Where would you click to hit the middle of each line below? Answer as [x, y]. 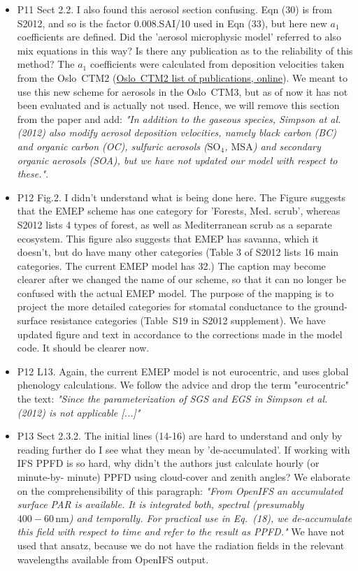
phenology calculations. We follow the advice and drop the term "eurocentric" [183, 385]
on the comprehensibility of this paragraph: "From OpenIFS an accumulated [180, 490]
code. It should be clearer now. [83, 348]
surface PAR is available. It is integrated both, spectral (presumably [160, 504]
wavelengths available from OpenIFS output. [113, 559]
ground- [331, 306]
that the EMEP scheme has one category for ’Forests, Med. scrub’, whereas [179, 211]
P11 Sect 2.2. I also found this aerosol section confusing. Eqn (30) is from [174, 9]
